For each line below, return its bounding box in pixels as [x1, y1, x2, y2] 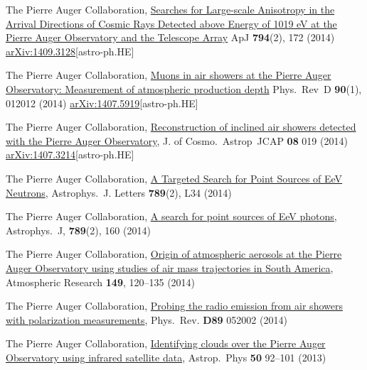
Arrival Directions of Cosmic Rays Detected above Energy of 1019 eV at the [6, 16, 337, 31]
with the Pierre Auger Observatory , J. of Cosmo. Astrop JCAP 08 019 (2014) [6, 133, 348, 148]
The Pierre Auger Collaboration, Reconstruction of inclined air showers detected [6, 119, 356, 134]
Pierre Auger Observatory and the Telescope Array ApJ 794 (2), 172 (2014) [6, 30, 335, 45]
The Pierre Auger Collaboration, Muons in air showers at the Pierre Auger [6, 67, 331, 82]
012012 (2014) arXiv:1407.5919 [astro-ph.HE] [6, 95, 198, 110]
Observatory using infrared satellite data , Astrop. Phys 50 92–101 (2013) [6, 349, 326, 364]
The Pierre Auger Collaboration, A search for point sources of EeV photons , [6, 209, 337, 224]
